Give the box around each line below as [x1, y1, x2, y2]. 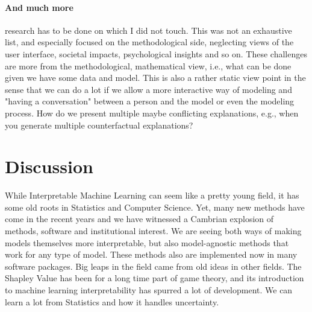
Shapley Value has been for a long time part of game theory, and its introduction [5, 272, 304, 284]
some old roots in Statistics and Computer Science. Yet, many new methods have [5, 200, 305, 213]
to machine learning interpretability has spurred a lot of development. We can [5, 284, 293, 296]
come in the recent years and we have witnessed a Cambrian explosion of [5, 212, 274, 225]
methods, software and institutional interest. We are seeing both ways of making [5, 224, 302, 237]
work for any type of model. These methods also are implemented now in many [5, 248, 298, 261]
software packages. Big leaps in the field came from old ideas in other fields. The [5, 259, 302, 272]
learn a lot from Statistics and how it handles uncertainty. [5, 295, 219, 308]
